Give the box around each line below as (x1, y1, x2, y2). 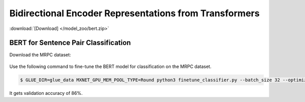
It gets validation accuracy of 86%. (9, 90, 83, 96)
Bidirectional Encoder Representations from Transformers (9, 8, 260, 19)
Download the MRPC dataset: (9, 52, 71, 58)
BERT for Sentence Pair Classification (9, 39, 131, 47)
